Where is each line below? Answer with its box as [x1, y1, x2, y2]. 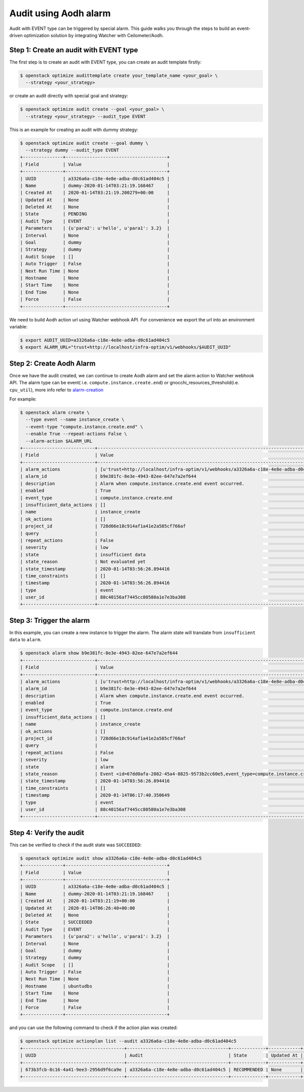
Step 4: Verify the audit [9, 828, 85, 837]
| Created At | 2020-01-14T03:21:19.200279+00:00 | [20, 190, 170, 195]
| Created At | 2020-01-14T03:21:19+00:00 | [20, 898, 170, 904]
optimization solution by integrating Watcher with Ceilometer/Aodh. [23, 32, 164, 38]
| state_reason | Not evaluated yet [20, 559, 146, 565]
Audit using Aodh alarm [9, 8, 111, 19]
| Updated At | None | [20, 197, 170, 203]
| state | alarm [20, 764, 114, 770]
